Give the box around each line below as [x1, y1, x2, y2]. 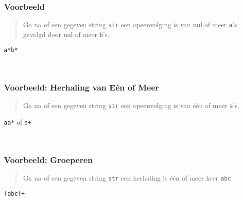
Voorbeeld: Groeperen [4, 153, 93, 165]
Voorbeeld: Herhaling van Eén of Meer [4, 81, 159, 93]
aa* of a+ [4, 116, 32, 127]
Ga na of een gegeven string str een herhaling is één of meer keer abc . [23, 173, 233, 183]
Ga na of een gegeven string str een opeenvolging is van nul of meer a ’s [23, 19, 237, 30]
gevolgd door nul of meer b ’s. [23, 29, 110, 39]
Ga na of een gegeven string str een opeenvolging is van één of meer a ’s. [23, 100, 240, 110]
